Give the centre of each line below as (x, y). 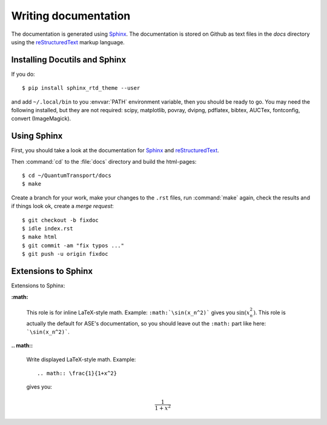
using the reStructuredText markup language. (68, 42)
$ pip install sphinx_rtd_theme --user (81, 88)
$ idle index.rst (48, 229)
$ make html (40, 237)
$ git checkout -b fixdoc (61, 220)
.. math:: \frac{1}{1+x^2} (77, 373)
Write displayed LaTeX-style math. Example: (81, 359)
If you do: (23, 74)
